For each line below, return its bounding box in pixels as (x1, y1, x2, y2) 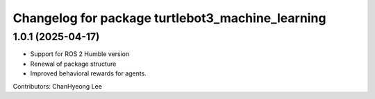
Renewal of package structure (30, 60, 117, 68)
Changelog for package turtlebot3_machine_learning (12, 10, 326, 26)
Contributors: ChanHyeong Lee (12, 82, 102, 90)
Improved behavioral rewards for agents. (30, 69, 147, 78)
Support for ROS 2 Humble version (30, 50, 130, 58)
